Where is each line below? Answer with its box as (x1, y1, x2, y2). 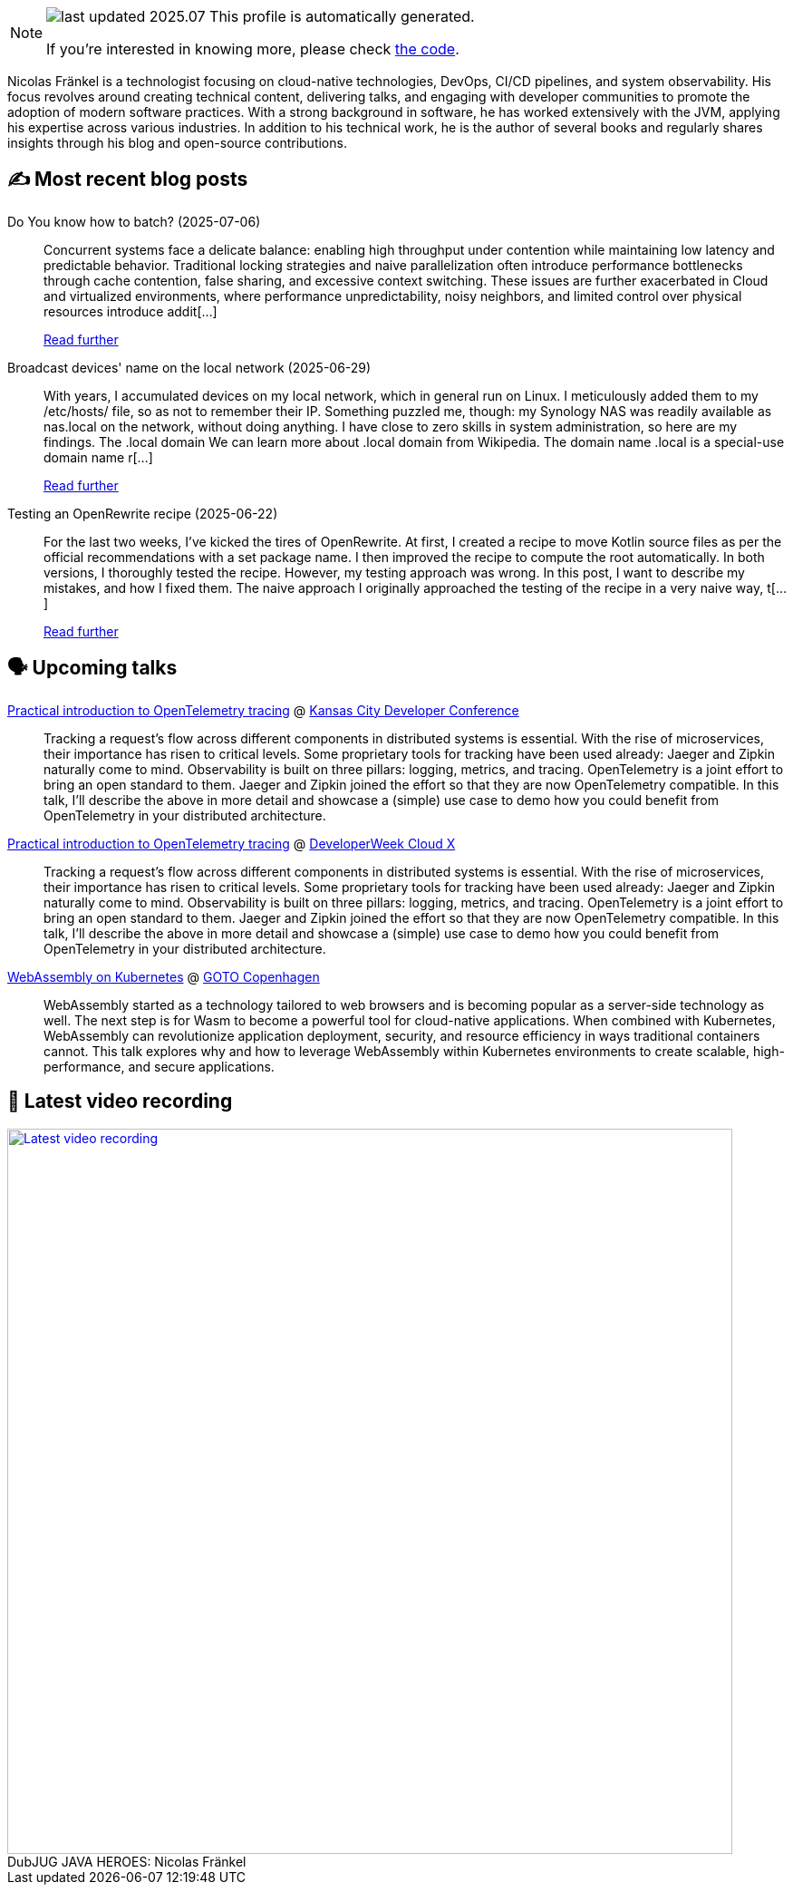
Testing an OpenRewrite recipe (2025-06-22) (7, 505, 278, 521)
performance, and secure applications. (44, 1058, 275, 1074)
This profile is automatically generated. (209, 7, 475, 25)
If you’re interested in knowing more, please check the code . (46, 40, 459, 58)
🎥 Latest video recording (7, 1090, 233, 1113)
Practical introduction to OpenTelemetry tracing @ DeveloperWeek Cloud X (7, 835, 456, 851)
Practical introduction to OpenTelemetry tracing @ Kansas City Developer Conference (7, 702, 519, 718)
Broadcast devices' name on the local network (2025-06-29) (7, 359, 372, 375)
